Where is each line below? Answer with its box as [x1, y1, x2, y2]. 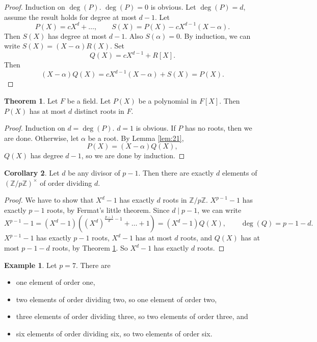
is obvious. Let [150, 2, 196, 12]
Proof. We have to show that [4, 194, 94, 205]
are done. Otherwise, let [4, 132, 79, 143]
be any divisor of [68, 167, 120, 178]
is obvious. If [136, 123, 176, 133]
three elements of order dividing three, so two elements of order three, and [16, 311, 248, 322]
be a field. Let [67, 95, 111, 106]
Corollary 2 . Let [4, 167, 60, 178]
